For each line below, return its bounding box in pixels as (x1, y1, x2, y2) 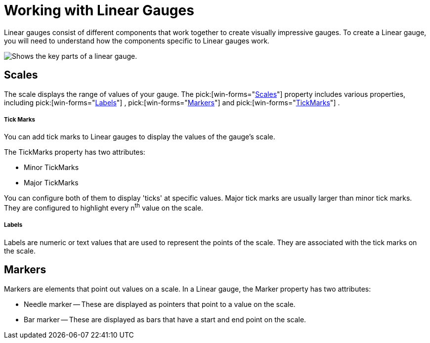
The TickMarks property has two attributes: (4, 148, 145, 157)
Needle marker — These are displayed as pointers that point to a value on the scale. (24, 300, 296, 308)
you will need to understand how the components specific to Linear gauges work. (4, 36, 270, 45)
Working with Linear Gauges (4, 2, 194, 19)
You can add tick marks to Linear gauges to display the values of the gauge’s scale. (4, 132, 275, 141)
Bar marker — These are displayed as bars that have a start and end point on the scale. (24, 315, 306, 324)
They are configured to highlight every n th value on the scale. (4, 202, 204, 213)
